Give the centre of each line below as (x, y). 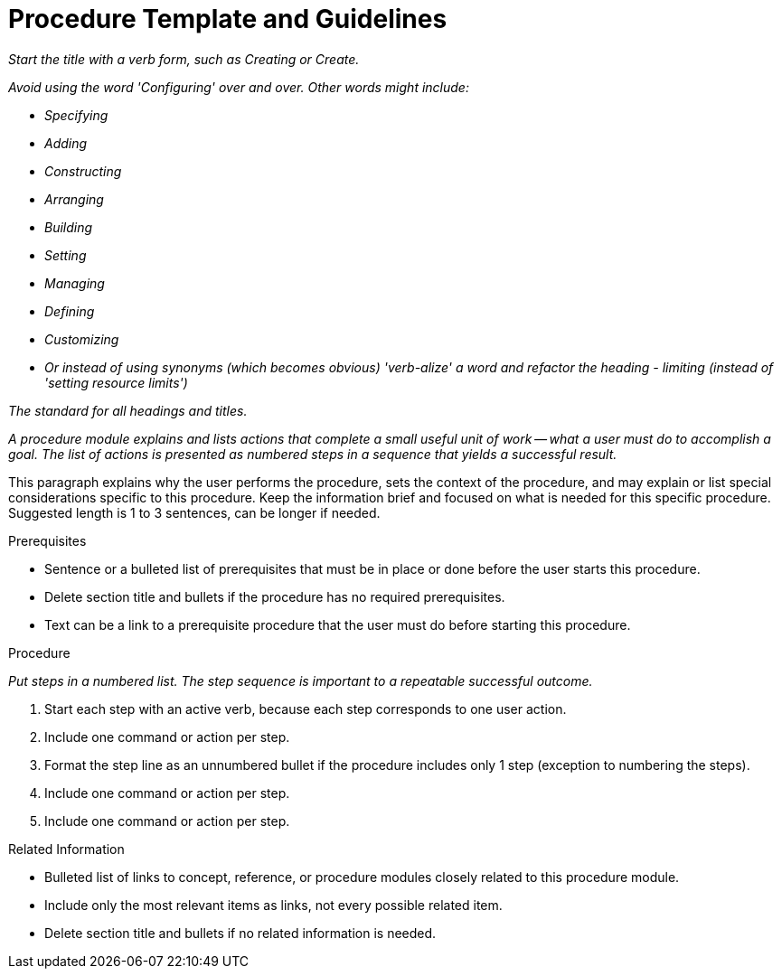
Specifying (76, 115)
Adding (66, 143)
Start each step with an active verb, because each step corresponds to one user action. (306, 709)
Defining (70, 311)
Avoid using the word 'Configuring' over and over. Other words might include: (239, 87)
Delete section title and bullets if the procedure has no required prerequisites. (275, 596)
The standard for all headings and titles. (128, 410)
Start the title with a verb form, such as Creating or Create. (184, 59)
